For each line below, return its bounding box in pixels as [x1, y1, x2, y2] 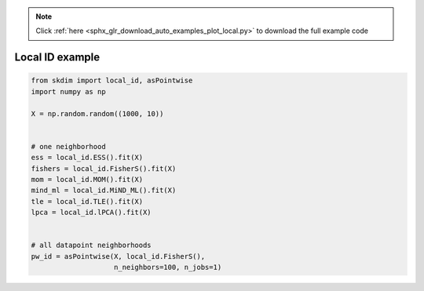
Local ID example [14, 51, 101, 64]
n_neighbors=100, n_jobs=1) [114, 263, 222, 272]
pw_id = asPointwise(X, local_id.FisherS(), [31, 252, 206, 260]
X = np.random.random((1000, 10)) [31, 109, 164, 118]
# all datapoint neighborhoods [31, 241, 152, 250]
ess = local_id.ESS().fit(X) [31, 153, 144, 162]
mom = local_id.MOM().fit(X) [31, 175, 144, 184]
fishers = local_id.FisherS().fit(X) [31, 164, 177, 173]
